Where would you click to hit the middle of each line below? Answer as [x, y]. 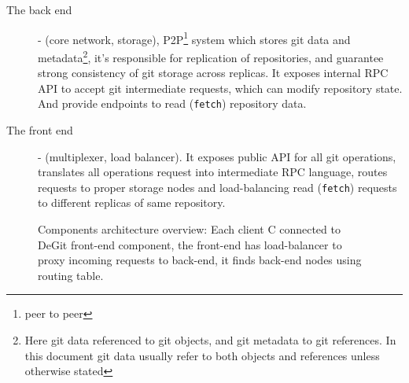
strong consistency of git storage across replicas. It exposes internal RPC [213, 73]
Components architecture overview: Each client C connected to [189, 228]
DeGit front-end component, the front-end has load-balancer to [190, 244]
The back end [39, 9]
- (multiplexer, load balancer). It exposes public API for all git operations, [217, 156]
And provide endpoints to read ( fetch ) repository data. [172, 103]
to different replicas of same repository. [132, 203]
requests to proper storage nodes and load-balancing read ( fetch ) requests [217, 187]
